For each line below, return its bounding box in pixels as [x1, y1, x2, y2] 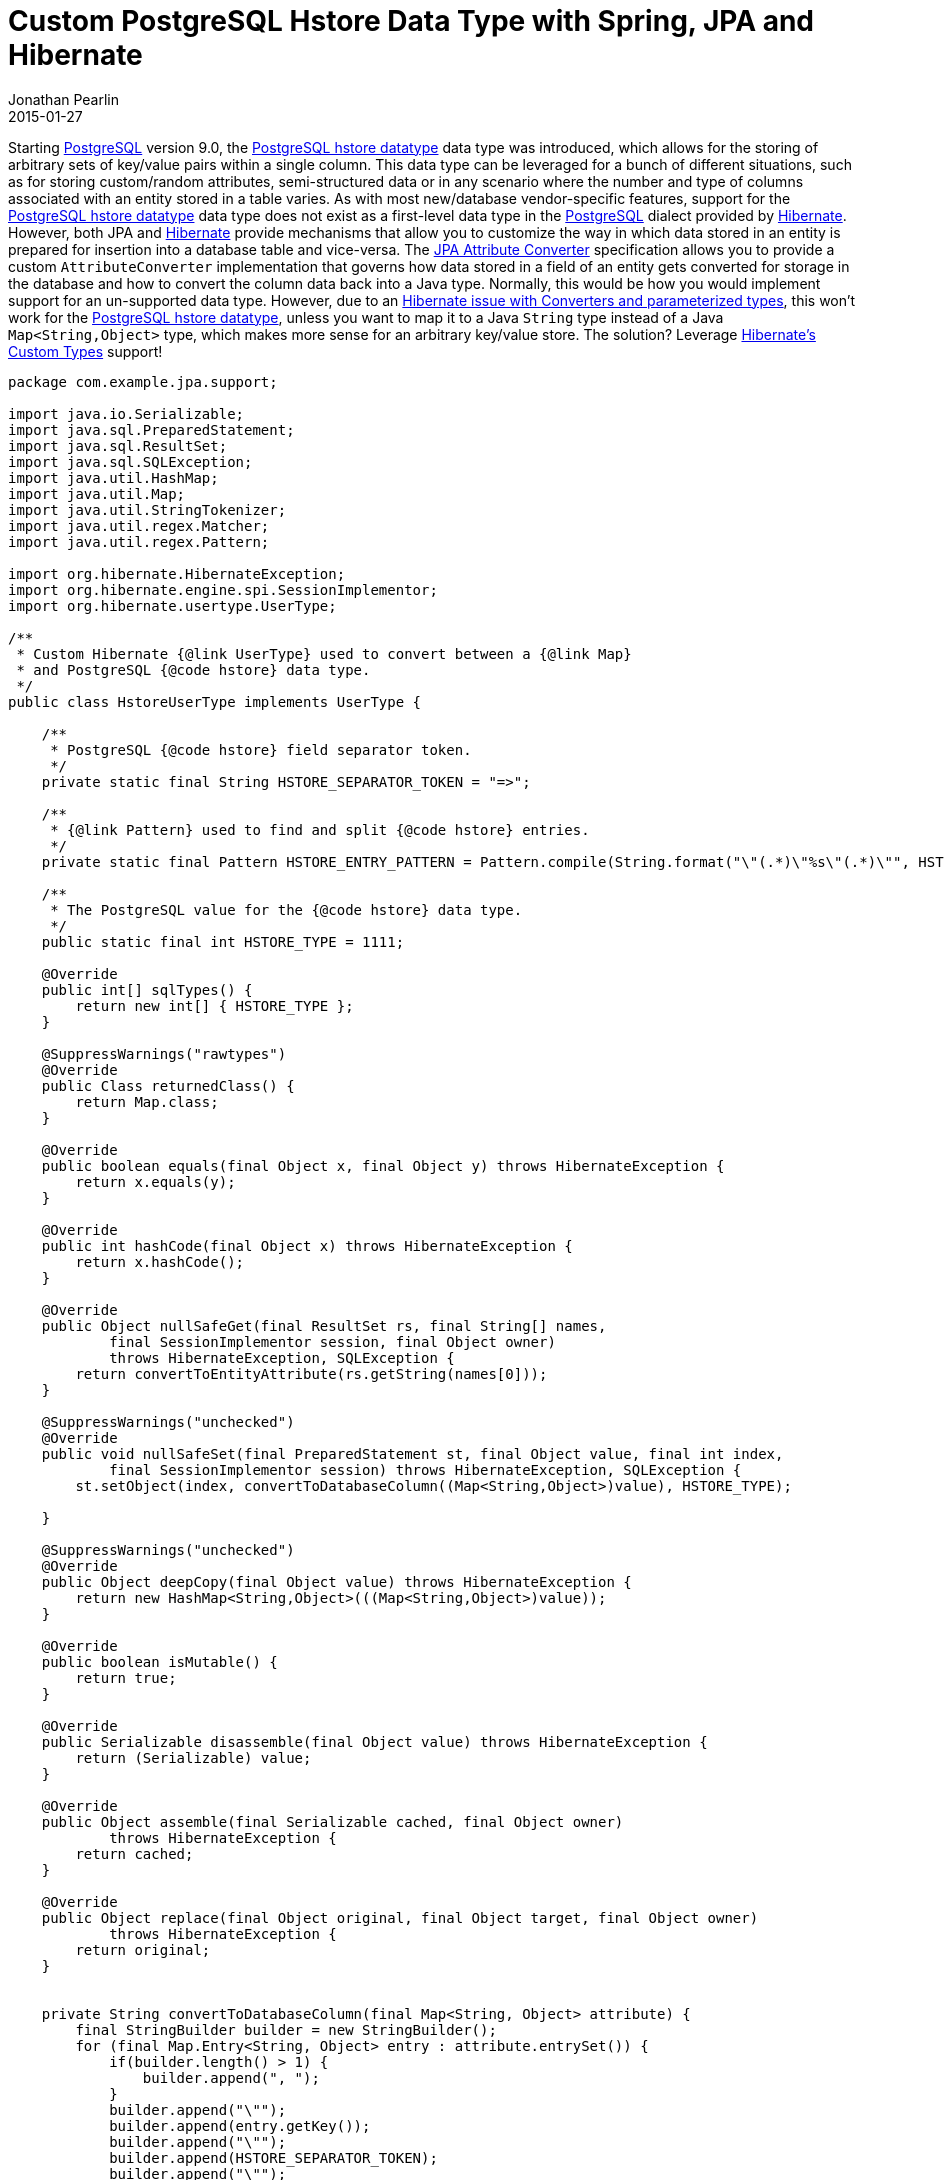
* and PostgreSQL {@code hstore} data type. [16, 661, 371, 678]
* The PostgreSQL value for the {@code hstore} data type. [50, 901, 523, 918]
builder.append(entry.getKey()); [109, 2117, 371, 2134]
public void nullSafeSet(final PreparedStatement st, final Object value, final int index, [41, 1445, 784, 1462]
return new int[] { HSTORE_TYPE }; [75, 997, 354, 1014]
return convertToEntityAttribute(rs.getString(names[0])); [75, 1365, 548, 1382]
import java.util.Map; [8, 485, 186, 502]
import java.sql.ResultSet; [8, 437, 228, 454]
